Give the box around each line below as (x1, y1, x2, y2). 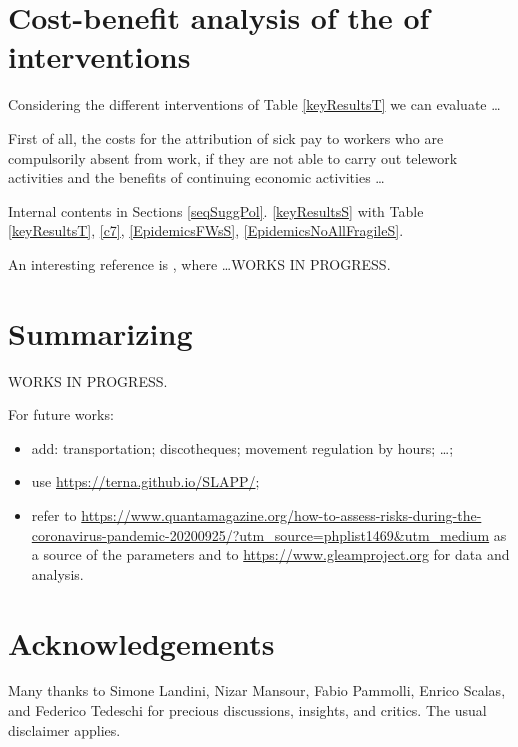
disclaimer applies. (8, 719, 121, 740)
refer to (31, 504, 77, 525)
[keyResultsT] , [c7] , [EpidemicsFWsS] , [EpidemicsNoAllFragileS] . (8, 220, 404, 241)
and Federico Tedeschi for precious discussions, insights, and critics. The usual (8, 700, 487, 721)
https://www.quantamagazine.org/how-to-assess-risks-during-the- (81, 504, 482, 525)
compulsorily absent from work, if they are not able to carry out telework (8, 147, 458, 168)
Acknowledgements (8, 622, 275, 663)
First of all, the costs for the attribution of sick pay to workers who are (8, 127, 444, 148)
